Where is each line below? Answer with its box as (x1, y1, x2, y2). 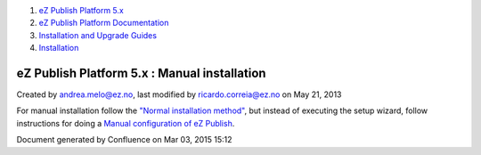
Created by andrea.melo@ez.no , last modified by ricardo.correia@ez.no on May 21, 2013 (16, 89, 342, 100)
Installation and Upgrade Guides (38, 29, 158, 40)
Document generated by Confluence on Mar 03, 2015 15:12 (16, 135, 232, 145)
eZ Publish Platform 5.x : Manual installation (16, 65, 266, 80)
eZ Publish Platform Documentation (38, 18, 169, 29)
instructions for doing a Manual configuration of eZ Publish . (16, 118, 235, 128)
